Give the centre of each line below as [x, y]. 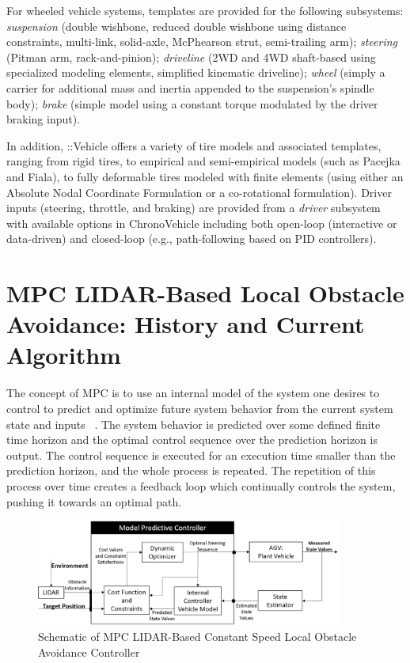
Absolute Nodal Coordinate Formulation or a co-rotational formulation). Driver [199, 192]
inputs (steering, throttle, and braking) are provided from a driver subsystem [194, 208]
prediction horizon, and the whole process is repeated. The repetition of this [191, 470]
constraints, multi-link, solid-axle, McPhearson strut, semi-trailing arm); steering [202, 42]
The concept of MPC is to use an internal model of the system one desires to [193, 393]
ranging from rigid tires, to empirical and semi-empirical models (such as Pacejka [203, 161]
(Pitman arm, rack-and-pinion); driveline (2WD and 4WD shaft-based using [191, 57]
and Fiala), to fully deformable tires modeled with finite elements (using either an [205, 176]
